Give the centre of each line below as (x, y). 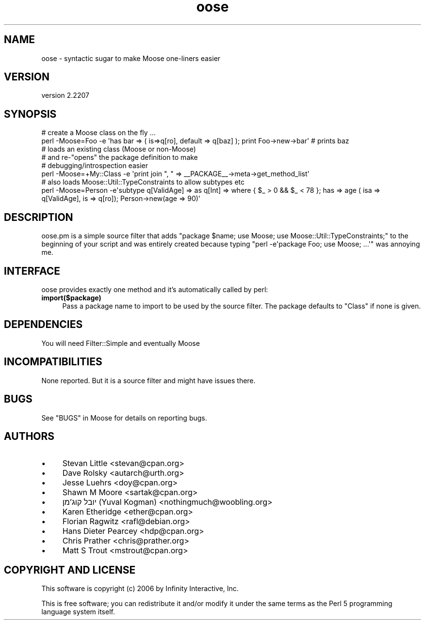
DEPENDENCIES (43, 325)
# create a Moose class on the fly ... (98, 133)
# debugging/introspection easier (95, 166)
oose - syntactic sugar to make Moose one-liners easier (131, 58)
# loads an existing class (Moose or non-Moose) (119, 149)
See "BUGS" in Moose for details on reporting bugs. (124, 418)
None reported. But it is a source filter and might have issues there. (148, 380)
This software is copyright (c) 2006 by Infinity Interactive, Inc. (140, 589)
